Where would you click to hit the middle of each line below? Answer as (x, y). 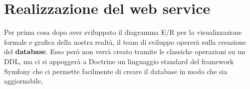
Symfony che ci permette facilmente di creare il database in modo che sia (116, 71)
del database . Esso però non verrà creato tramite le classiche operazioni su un (125, 51)
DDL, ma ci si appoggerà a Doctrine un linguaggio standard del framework (119, 61)
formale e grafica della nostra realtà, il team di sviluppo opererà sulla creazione (125, 42)
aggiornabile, (23, 81)
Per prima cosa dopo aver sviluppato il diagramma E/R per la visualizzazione (123, 32)
